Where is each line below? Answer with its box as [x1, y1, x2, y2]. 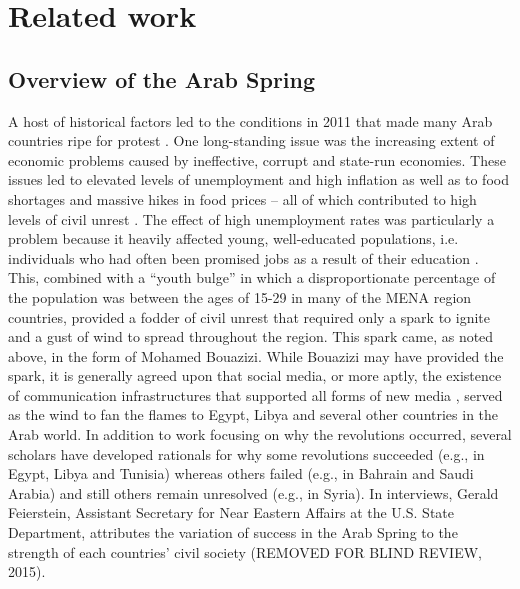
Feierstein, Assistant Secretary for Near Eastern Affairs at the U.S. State [8, 502, 454, 523]
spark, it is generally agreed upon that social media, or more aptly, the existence [8, 365, 502, 386]
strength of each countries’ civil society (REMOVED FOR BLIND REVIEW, [8, 541, 482, 562]
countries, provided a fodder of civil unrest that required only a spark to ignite [8, 306, 491, 327]
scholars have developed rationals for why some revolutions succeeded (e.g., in [8, 443, 485, 464]
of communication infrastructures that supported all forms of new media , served [8, 384, 503, 405]
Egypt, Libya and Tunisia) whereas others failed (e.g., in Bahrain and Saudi [8, 463, 474, 484]
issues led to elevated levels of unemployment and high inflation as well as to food [8, 169, 509, 190]
